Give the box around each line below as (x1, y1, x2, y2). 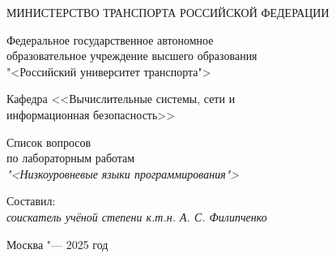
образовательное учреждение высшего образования (6, 47, 257, 64)
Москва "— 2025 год (6, 235, 108, 252)
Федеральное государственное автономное (6, 31, 214, 48)
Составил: (6, 192, 56, 209)
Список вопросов (6, 133, 91, 150)
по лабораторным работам (6, 149, 135, 166)
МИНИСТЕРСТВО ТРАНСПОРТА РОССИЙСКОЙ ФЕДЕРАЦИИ (6, 4, 330, 20)
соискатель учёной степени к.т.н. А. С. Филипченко (6, 208, 267, 225)
